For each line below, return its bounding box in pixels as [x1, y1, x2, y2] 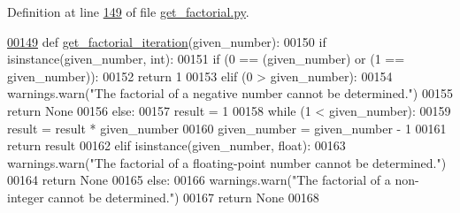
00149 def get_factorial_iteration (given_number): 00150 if [7, 32, 326, 50]
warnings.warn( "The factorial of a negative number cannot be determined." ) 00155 [7, 84, 453, 103]
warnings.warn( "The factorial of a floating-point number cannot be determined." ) [7, 153, 447, 171]
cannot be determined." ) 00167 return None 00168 [48, 187, 319, 206]
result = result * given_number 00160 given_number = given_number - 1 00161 [7, 118, 447, 137]
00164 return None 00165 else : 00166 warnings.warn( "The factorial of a [7, 171, 391, 189]
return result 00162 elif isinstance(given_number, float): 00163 [7, 136, 346, 155]
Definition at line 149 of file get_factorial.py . [7, 3, 249, 20]
